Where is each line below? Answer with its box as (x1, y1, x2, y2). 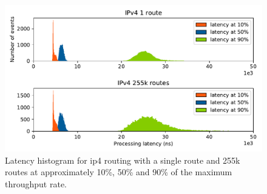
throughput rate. (5, 178, 67, 190)
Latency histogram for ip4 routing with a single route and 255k (5, 153, 240, 166)
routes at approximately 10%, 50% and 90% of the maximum (5, 166, 232, 178)
